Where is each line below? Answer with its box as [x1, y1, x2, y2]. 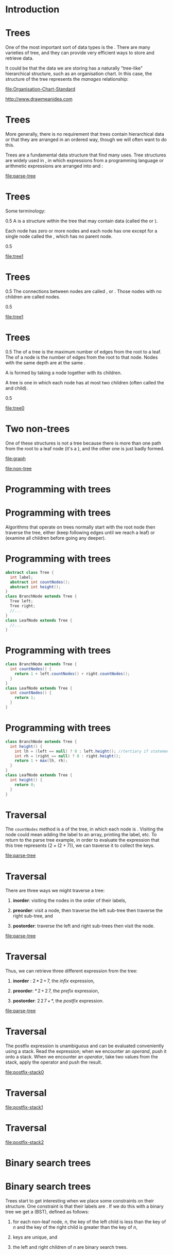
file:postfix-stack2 [5, 1139, 44, 1145]
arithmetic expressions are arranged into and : [5, 163, 103, 169]
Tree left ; [10, 598, 33, 604]
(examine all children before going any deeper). [5, 535, 106, 541]
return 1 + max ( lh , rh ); [14, 758, 68, 764]
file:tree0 [5, 405, 25, 411]
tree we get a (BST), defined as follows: [5, 1209, 89, 1215]
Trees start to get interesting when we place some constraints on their [5, 1198, 154, 1204]
